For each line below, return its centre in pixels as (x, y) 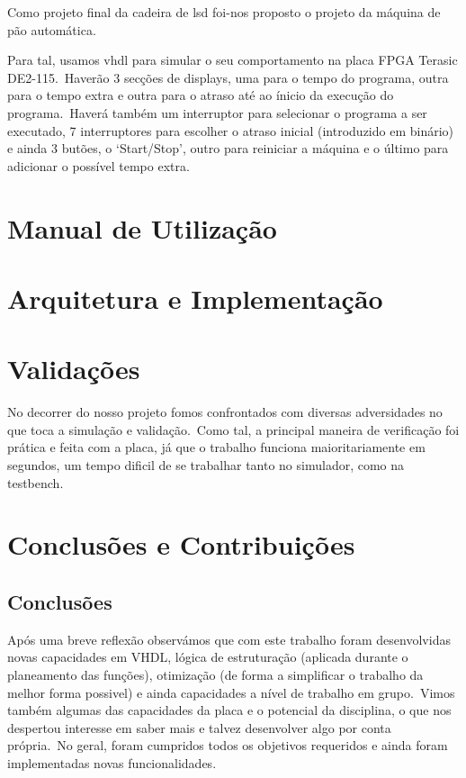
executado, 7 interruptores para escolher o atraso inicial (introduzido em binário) (231, 130)
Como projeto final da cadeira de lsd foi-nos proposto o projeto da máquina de (224, 12)
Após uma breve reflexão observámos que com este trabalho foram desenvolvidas (229, 639)
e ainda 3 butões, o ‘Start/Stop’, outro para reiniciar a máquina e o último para (228, 148)
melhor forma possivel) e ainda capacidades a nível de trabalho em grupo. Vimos (231, 692)
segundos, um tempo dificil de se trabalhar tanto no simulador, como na (206, 465)
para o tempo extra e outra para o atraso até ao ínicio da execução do (201, 95)
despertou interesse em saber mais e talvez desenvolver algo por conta (199, 727)
